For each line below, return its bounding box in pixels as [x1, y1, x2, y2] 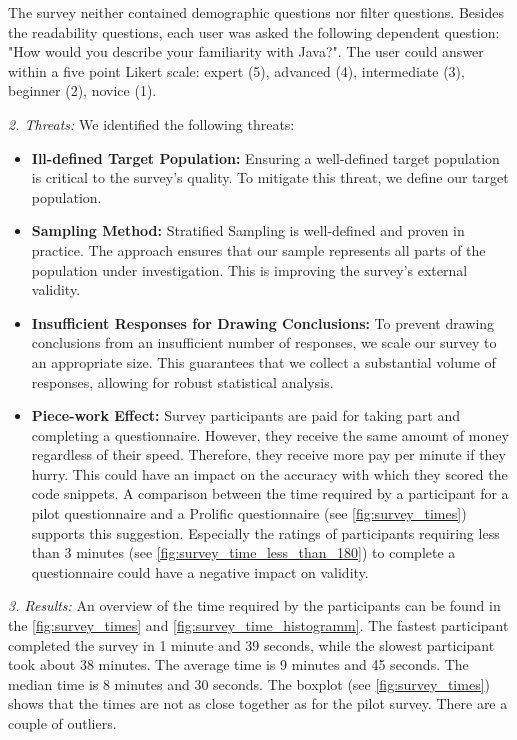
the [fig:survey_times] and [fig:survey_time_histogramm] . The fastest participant [8, 615, 509, 636]
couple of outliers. [8, 713, 117, 733]
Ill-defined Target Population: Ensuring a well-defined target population [31, 147, 500, 168]
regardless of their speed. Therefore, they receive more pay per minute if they [31, 444, 506, 465]
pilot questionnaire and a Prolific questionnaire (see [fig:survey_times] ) [31, 503, 467, 524]
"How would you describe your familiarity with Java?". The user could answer [8, 41, 484, 62]
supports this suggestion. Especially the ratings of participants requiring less [31, 522, 500, 543]
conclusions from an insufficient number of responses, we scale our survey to [31, 332, 497, 353]
